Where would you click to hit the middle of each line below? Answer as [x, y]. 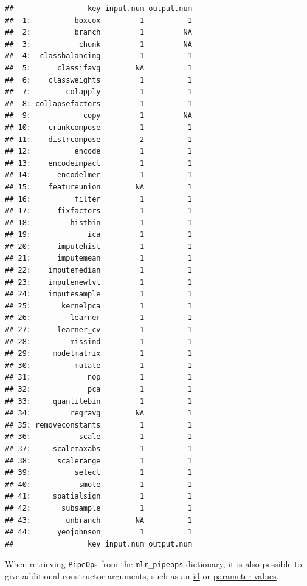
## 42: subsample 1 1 [98, 508]
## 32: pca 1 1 [98, 389]
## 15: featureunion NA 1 [98, 187]
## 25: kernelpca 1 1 [98, 306]
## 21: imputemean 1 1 [98, 258]
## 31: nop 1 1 [98, 377]
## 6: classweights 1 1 [98, 80]
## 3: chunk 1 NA [98, 44]
